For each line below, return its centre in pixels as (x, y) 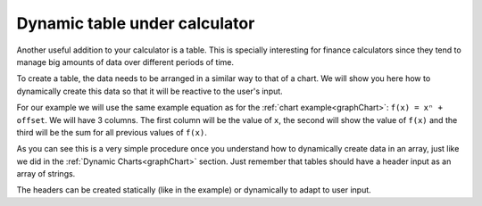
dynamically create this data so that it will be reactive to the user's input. (150, 91)
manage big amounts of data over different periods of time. (125, 62)
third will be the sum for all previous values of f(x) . (112, 132)
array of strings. (46, 174)
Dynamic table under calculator (136, 23)
